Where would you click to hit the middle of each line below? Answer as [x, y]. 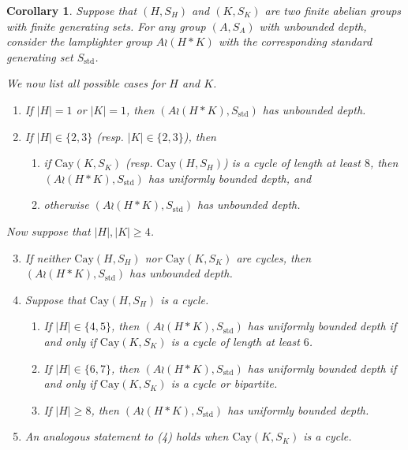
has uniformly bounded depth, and [230, 178]
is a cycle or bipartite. [224, 383]
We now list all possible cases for [86, 83]
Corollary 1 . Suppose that [72, 10]
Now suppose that [49, 231]
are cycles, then [274, 257]
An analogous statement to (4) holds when [127, 436]
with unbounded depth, [313, 26]
